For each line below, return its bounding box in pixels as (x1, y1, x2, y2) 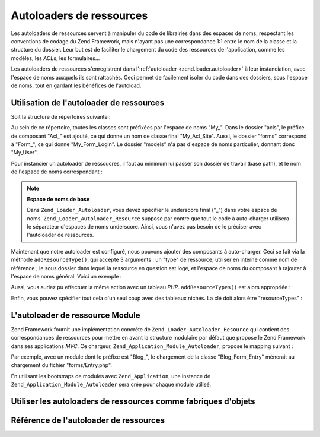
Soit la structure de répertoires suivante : (11, 113, 111, 120)
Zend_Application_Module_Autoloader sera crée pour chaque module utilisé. (11, 381, 212, 388)
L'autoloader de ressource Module (11, 310, 140, 320)
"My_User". (11, 149, 39, 156)
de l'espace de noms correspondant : (11, 168, 103, 175)
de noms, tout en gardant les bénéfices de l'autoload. (11, 82, 142, 89)
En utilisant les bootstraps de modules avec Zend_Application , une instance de (11, 372, 210, 379)
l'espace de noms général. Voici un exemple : (11, 273, 122, 280)
